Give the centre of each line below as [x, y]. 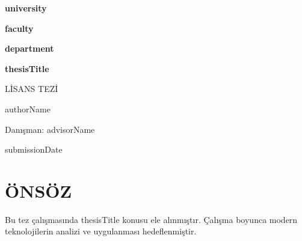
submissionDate [34, 149]
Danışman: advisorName [50, 129]
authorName [28, 108]
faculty [19, 28]
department [29, 48]
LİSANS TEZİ [32, 89]
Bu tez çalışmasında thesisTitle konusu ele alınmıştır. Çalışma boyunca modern [151, 219]
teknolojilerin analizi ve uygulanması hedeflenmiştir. [101, 231]
